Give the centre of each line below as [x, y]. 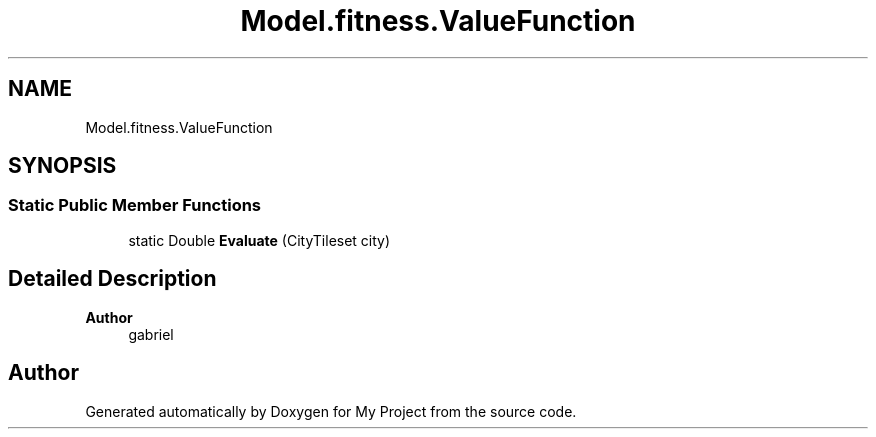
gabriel [151, 334]
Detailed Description [112, 279]
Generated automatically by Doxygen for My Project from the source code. [331, 411]
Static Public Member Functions [135, 205]
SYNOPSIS [62, 166]
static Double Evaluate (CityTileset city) [259, 240]
